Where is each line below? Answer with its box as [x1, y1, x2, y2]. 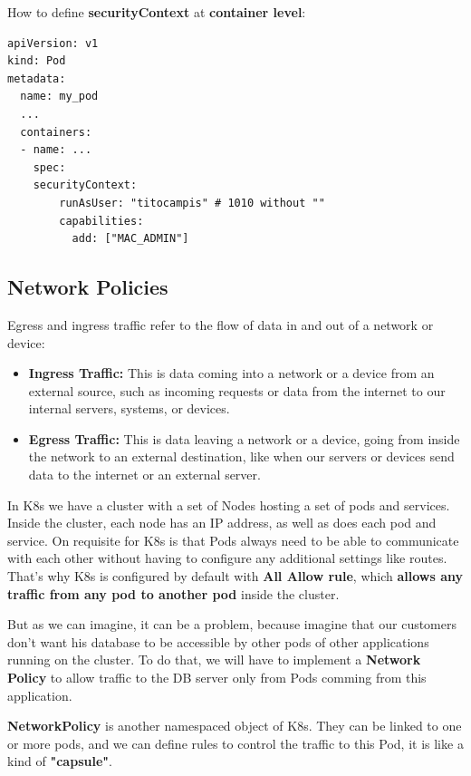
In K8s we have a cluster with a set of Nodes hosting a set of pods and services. [7, 495, 450, 514]
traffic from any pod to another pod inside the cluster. [7, 584, 340, 603]
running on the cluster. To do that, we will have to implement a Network [7, 650, 421, 669]
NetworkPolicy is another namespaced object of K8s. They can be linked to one [7, 716, 462, 735]
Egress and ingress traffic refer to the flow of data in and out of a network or [7, 315, 434, 334]
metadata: [7, 72, 66, 85]
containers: [20, 125, 92, 139]
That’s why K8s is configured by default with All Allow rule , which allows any [7, 567, 463, 586]
